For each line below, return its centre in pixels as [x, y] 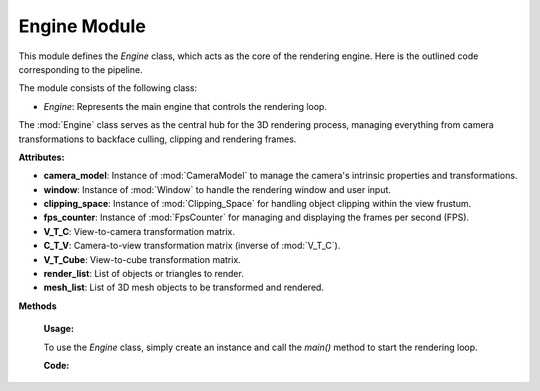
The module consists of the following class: [108, 88]
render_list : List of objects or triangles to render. [143, 274]
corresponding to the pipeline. [81, 69]
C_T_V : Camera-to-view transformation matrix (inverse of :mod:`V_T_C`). [192, 246]
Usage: [59, 329]
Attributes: [41, 157]
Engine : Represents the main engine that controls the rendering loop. [185, 106]
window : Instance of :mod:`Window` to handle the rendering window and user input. [217, 189]
